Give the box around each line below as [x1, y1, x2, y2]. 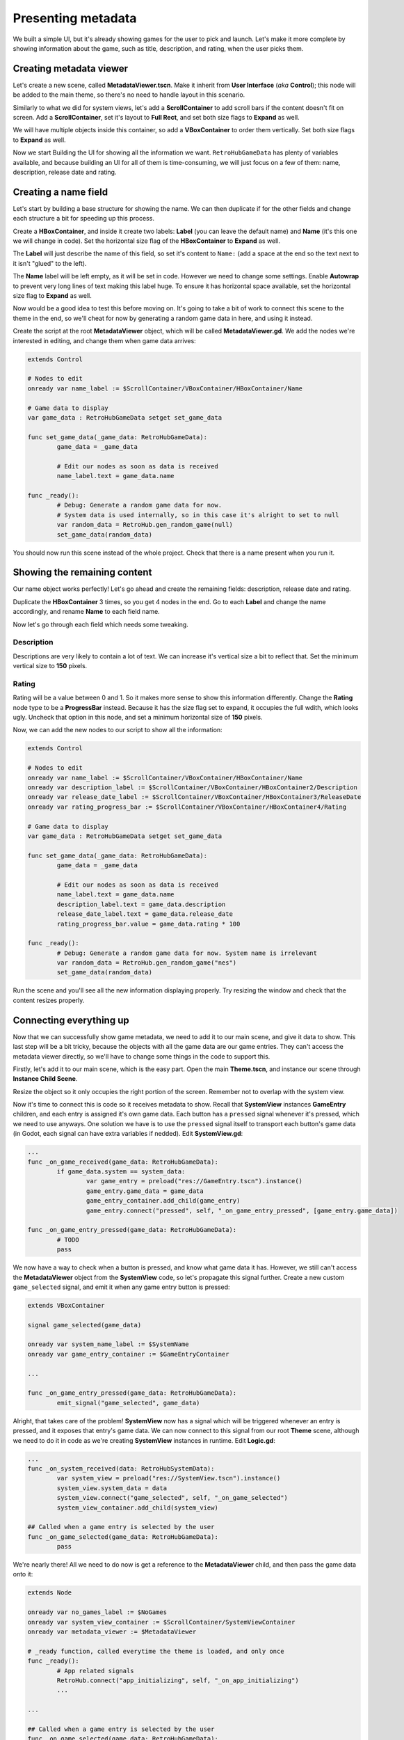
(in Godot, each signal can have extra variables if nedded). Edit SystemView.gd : [13, 1130, 243, 1138]
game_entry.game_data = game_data [86, 1187, 204, 1195]
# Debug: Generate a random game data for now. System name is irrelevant [56, 949, 318, 957]
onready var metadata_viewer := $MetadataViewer [27, 1627, 197, 1636]
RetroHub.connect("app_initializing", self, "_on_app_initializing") [56, 1676, 299, 1684]
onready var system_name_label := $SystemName [27, 1340, 189, 1348]
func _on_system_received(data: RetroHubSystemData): [27, 1464, 215, 1472]
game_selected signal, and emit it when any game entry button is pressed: [13, 1283, 230, 1291]
